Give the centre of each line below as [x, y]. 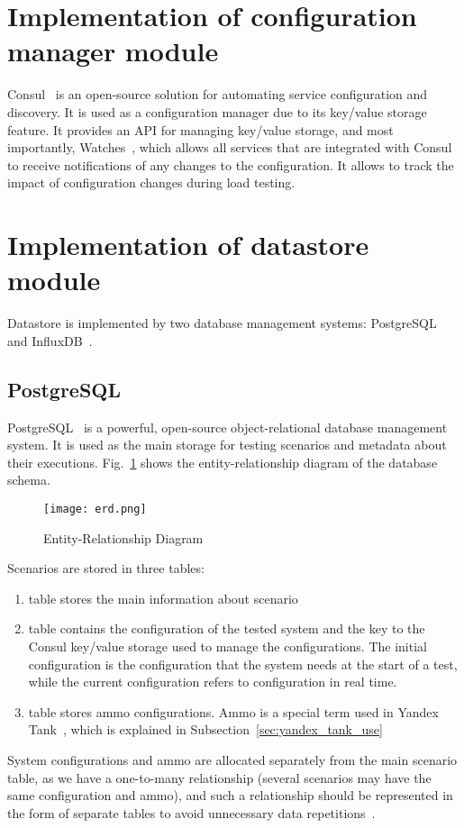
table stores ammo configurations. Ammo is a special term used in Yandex [233, 711]
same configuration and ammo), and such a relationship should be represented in [230, 795]
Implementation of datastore [188, 245]
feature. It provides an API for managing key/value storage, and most [200, 129]
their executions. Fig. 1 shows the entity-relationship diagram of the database [223, 462]
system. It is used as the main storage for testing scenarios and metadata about [227, 445]
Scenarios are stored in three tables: [106, 568]
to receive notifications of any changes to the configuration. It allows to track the [231, 164]
